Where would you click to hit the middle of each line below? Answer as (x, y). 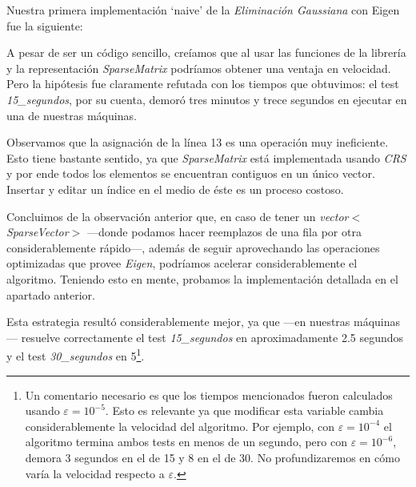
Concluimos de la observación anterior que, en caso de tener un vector (178, 216)
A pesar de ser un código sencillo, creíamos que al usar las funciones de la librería (206, 52)
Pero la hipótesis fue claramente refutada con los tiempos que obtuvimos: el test (203, 84)
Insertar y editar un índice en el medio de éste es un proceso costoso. (175, 189)
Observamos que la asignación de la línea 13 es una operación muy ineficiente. (198, 142)
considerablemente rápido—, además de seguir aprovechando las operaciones (193, 247)
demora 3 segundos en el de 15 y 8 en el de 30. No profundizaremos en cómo (212, 457)
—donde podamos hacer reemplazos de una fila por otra (224, 232)
